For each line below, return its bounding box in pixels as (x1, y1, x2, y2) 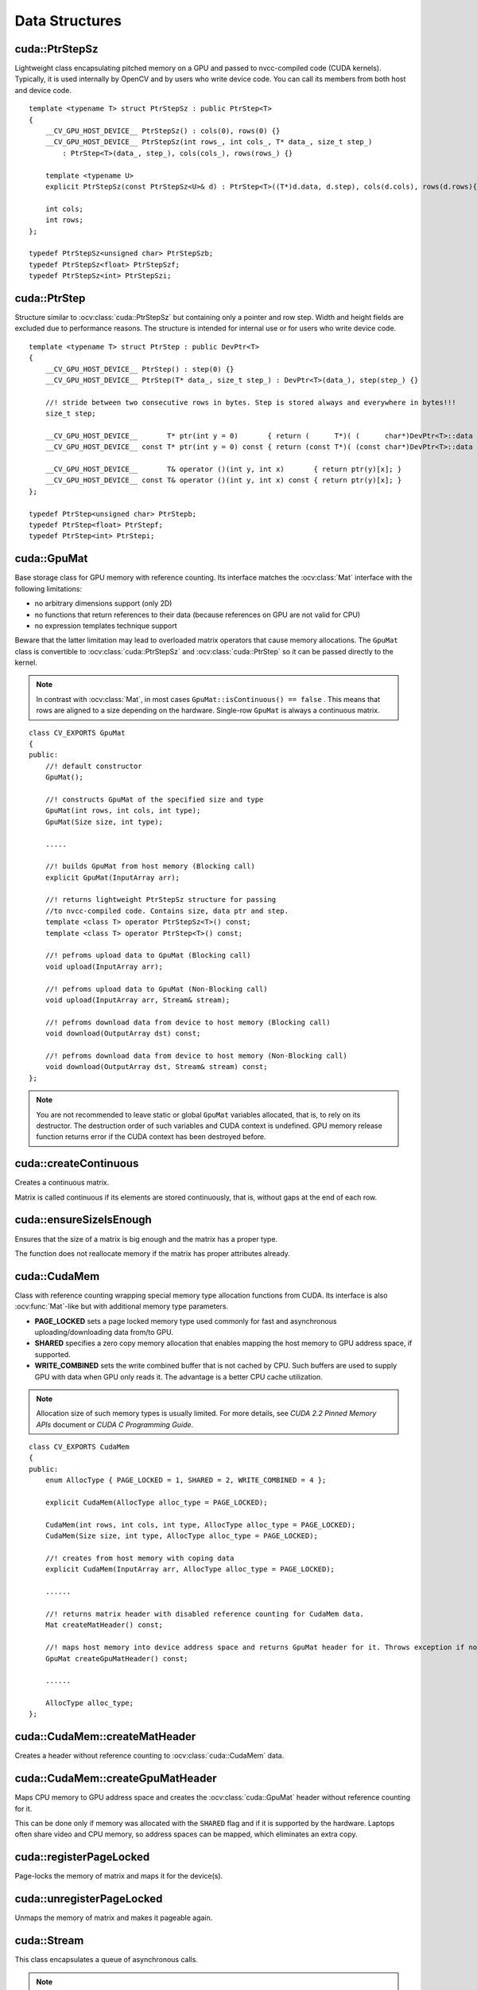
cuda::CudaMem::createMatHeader (14, 1730, 196, 1743)
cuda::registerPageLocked (14, 1851, 150, 1864)
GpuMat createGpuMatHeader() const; (45, 1654, 188, 1663)
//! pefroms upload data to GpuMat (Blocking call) (45, 951, 251, 960)
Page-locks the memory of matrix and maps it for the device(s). (14, 1871, 223, 1881)
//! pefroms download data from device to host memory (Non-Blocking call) (45, 1051, 347, 1060)
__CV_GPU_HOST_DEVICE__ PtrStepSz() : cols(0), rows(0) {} (45, 127, 281, 135)
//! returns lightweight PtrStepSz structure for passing (45, 895, 277, 904)
